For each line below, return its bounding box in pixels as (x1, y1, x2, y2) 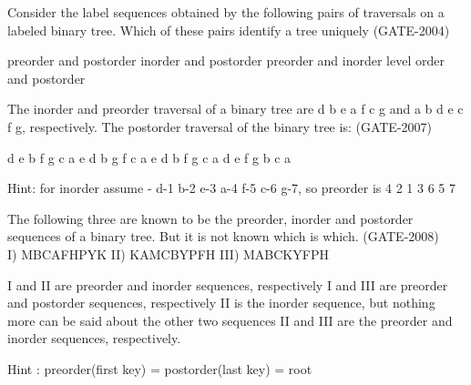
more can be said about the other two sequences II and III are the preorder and (7, 310, 453, 329)
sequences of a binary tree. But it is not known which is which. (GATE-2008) (7, 227, 439, 246)
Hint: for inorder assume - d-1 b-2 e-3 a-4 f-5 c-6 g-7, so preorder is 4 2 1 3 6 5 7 (7, 178, 456, 198)
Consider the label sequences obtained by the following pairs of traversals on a (7, 3, 445, 21)
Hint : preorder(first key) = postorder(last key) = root (7, 359, 312, 378)
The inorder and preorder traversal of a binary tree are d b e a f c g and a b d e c (7, 99, 464, 118)
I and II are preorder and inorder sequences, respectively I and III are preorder (7, 275, 448, 294)
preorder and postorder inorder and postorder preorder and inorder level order (7, 51, 445, 70)
